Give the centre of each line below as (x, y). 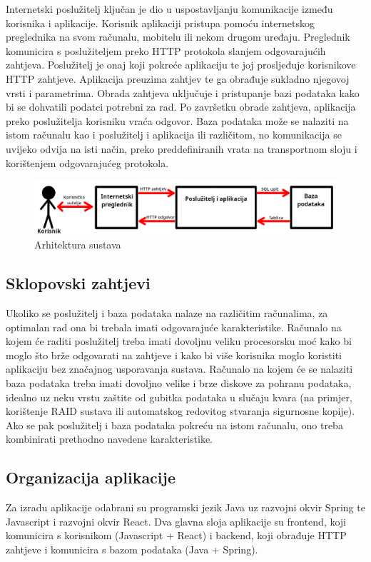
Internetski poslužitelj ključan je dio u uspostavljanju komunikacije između (169, 9)
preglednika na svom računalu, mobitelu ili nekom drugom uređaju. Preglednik (178, 37)
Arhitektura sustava (78, 245)
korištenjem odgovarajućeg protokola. (87, 162)
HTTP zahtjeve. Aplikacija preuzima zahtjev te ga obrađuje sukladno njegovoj (178, 78)
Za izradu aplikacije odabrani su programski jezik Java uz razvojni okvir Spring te (185, 507)
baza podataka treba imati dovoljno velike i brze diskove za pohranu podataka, (179, 383)
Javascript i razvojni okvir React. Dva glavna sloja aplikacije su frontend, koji (176, 521)
